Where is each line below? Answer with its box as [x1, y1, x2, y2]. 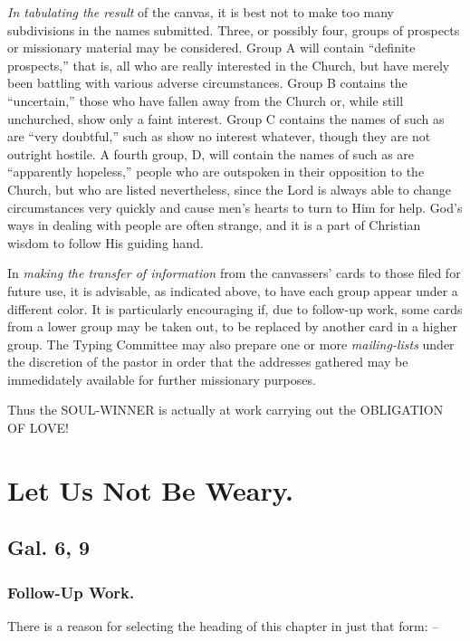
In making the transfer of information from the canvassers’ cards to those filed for [7, 263, 461, 282]
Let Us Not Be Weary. [7, 471, 294, 508]
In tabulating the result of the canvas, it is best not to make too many [7, 3, 394, 21]
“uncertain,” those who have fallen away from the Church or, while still [7, 91, 404, 110]
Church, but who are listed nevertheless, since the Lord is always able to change [7, 179, 451, 198]
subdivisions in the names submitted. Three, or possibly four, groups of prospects [7, 20, 460, 39]
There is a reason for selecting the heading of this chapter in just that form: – [7, 617, 439, 636]
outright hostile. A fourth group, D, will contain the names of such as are [7, 144, 415, 163]
